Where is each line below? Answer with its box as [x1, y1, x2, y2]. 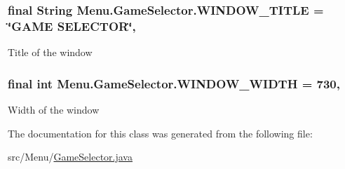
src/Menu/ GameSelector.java [8, 149, 133, 164]
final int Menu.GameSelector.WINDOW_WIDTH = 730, [8, 74, 340, 92]
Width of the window [8, 102, 100, 116]
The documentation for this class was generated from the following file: [8, 126, 313, 140]
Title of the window [8, 45, 93, 60]
